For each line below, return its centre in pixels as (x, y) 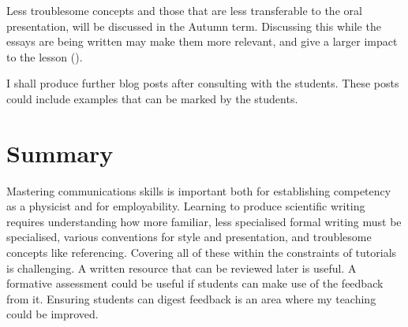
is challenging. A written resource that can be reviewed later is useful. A (182, 268)
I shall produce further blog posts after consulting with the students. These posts (203, 83)
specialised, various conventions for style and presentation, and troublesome (189, 237)
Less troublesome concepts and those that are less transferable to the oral (184, 10)
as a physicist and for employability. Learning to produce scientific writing (186, 206)
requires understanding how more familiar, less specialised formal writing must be (204, 221)
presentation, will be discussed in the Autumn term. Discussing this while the (194, 26)
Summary (60, 152)
